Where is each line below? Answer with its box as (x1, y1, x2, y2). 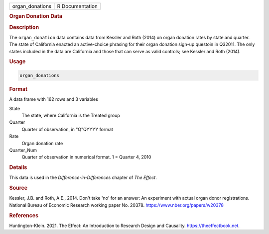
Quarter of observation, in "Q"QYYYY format (21, 126, 113, 132)
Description (9, 24, 39, 31)
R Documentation (57, 3, 98, 9)
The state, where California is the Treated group (21, 112, 121, 118)
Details (9, 164, 27, 171)
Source (9, 184, 28, 191)
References (9, 212, 39, 219)
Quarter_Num (9, 147, 37, 153)
